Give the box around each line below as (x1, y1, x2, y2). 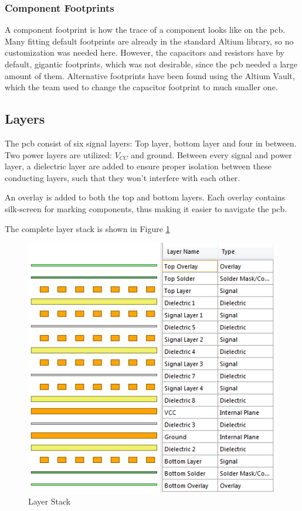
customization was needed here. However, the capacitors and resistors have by (5, 46, 284, 59)
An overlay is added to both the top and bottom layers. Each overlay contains (5, 191, 286, 203)
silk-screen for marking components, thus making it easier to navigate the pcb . (5, 202, 287, 214)
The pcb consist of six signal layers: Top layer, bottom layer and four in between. (5, 137, 297, 149)
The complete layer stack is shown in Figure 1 (5, 222, 170, 234)
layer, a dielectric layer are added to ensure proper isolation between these (5, 160, 272, 172)
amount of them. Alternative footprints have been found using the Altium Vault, (5, 69, 295, 81)
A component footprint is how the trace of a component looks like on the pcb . (5, 23, 286, 36)
